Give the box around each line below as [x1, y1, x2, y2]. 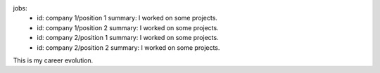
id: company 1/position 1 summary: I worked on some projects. [37, 14, 218, 22]
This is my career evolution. [13, 56, 94, 65]
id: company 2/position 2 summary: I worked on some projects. [37, 43, 220, 52]
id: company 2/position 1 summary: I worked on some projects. [37, 34, 219, 42]
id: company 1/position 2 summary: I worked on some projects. [37, 23, 219, 32]
